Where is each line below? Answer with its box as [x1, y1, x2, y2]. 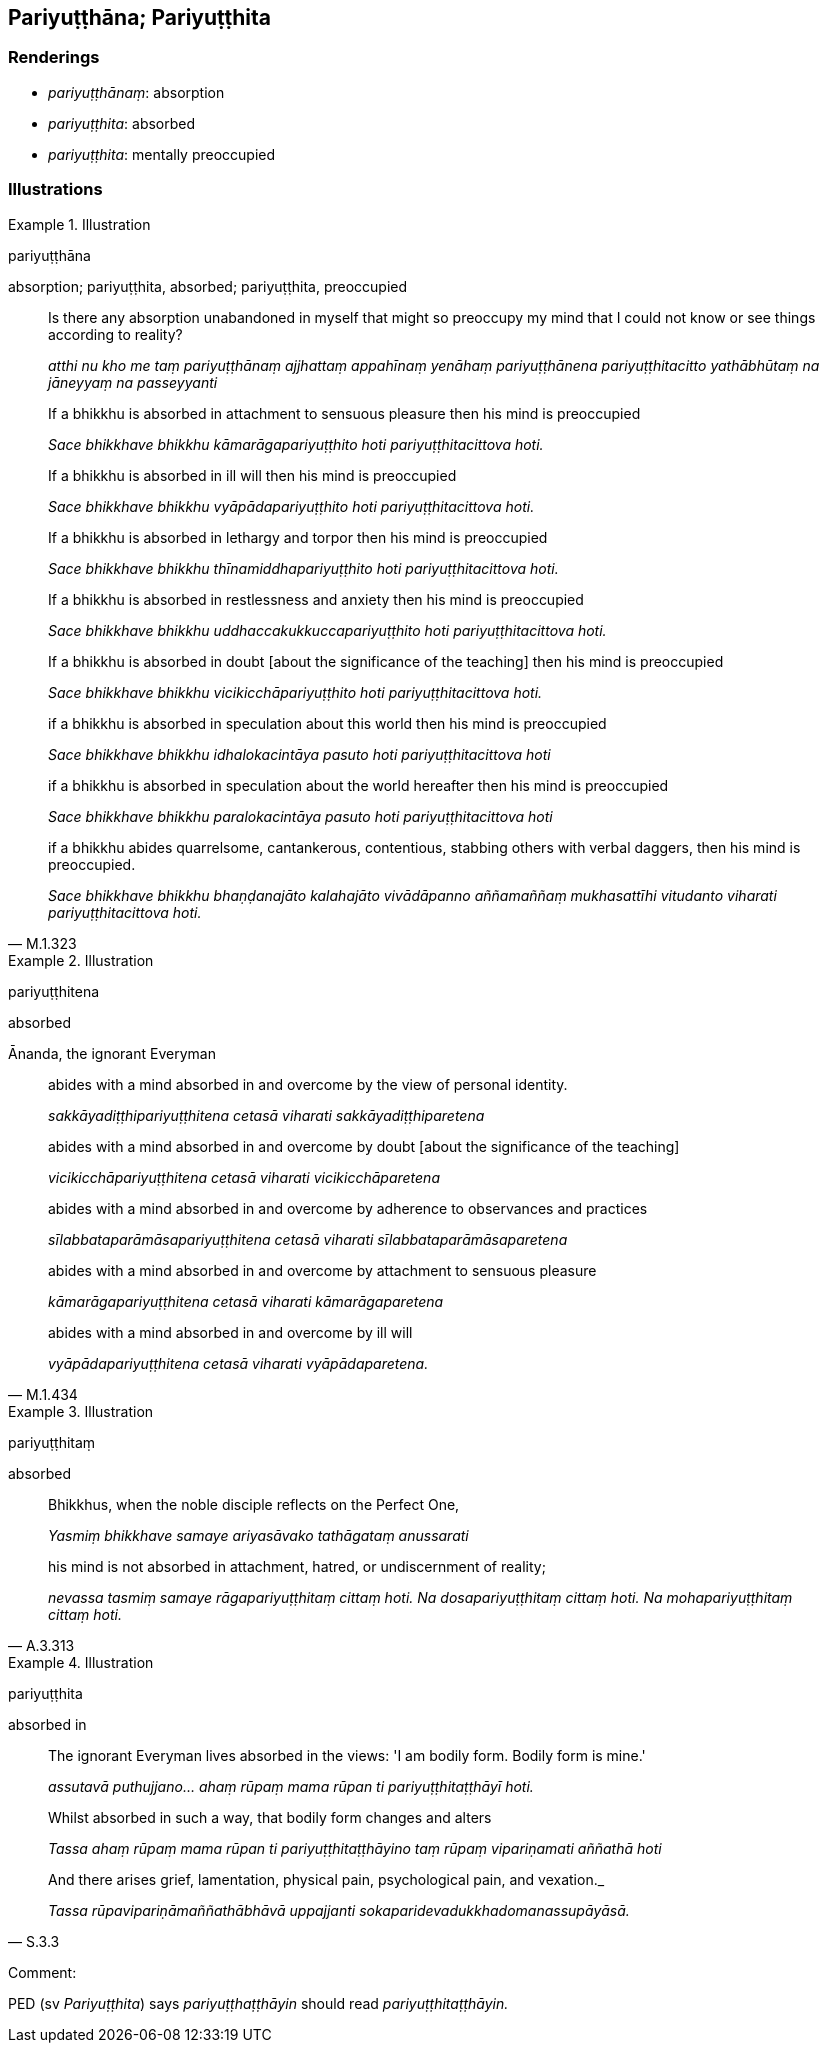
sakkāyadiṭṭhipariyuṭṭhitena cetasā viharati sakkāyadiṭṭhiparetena [48, 1106, 485, 1124]
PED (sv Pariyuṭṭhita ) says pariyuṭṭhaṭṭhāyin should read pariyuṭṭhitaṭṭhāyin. [8, 1994, 509, 2012]
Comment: [8, 1963, 77, 1981]
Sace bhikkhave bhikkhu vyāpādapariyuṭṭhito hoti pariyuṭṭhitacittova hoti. [48, 497, 535, 515]
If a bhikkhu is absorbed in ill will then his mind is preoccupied [48, 466, 457, 484]
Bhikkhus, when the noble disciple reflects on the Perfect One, [48, 1495, 460, 1513]
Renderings [8, 47, 100, 68]
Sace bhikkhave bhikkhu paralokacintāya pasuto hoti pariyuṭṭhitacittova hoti [48, 807, 553, 825]
